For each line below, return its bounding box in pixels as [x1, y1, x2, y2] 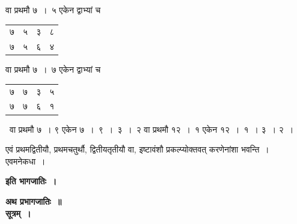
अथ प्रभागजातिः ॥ [5, 195, 62, 207]
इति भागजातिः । [5, 175, 57, 187]
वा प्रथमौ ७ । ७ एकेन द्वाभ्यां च [5, 63, 101, 76]
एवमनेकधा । [5, 154, 46, 167]
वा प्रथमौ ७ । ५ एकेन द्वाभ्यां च [5, 4, 101, 16]
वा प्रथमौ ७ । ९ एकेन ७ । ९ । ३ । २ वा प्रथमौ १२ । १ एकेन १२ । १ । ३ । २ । [9, 123, 294, 135]
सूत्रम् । [5, 207, 31, 219]
